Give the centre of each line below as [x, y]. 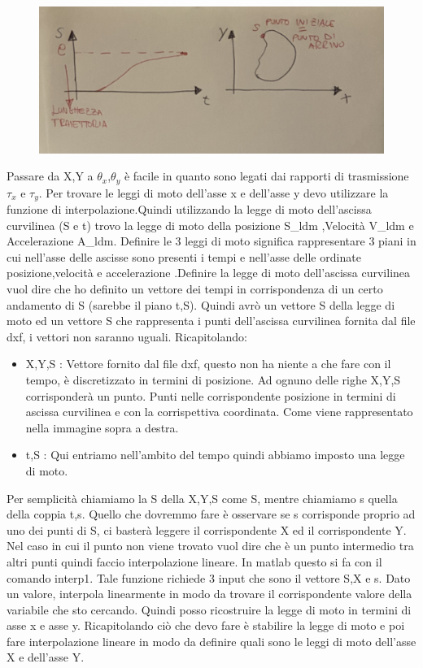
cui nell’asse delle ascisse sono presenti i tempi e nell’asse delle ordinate [184, 256]
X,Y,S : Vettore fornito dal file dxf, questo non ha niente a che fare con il [208, 364]
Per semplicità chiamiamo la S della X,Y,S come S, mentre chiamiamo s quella [202, 498]
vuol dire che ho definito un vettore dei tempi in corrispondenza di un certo [195, 288]
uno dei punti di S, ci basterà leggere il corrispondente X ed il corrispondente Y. [207, 529]
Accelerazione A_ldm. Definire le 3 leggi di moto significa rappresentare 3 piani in [211, 241]
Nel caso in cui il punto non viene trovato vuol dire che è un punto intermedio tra [210, 546]
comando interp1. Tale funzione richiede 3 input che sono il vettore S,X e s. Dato [209, 577]
